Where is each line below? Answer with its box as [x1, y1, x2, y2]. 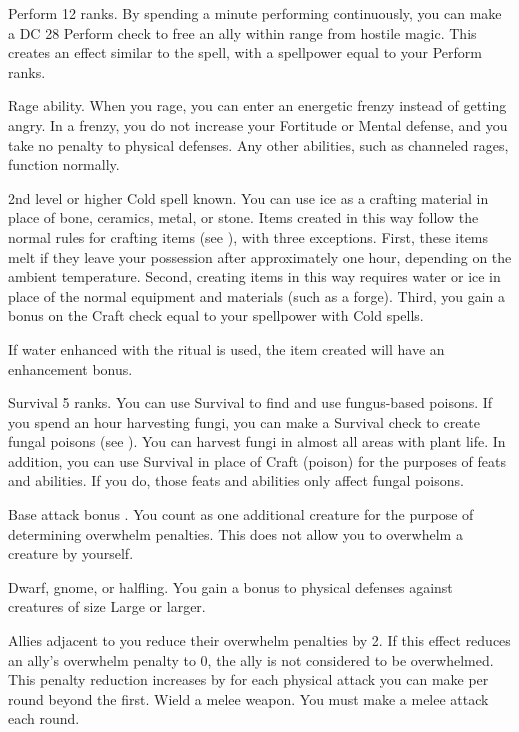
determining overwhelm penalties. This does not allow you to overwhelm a [8, 523, 463, 544]
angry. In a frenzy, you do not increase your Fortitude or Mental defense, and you [8, 114, 508, 135]
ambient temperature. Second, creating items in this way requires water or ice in [8, 266, 501, 287]
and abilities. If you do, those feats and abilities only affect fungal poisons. [8, 470, 464, 491]
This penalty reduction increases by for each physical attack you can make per [8, 669, 489, 690]
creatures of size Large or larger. [8, 596, 206, 617]
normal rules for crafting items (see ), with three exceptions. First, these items [8, 226, 489, 247]
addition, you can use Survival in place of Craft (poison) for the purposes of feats [8, 450, 506, 471]
